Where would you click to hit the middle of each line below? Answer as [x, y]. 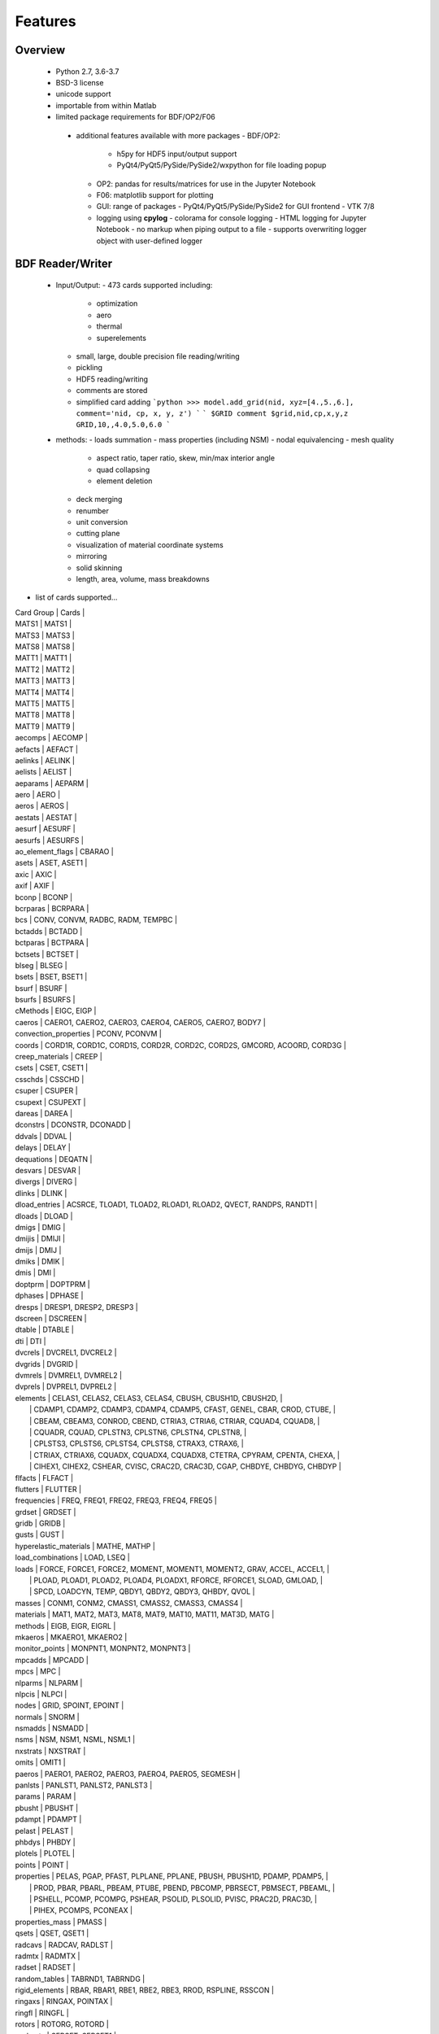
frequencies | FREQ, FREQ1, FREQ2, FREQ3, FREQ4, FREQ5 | [116, 1500]
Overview [40, 50]
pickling [89, 368]
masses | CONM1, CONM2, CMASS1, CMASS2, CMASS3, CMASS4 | [129, 1603]
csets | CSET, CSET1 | [52, 1068]
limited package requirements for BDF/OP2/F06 [135, 117]
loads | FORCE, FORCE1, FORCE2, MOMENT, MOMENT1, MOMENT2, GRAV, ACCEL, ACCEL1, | [172, 1569]
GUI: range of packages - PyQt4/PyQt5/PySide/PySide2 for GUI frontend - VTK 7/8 [235, 207]
